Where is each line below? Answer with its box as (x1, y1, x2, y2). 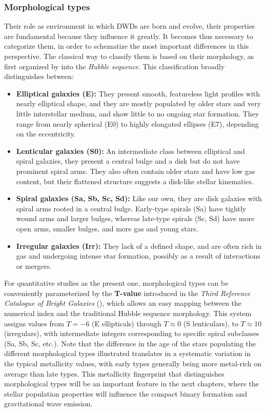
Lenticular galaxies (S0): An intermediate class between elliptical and (16, 145, 245, 156)
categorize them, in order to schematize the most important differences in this (4, 41, 249, 51)
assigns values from (4, 318, 64, 328)
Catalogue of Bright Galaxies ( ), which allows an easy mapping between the (4, 298, 242, 308)
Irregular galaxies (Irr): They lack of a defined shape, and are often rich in (16, 240, 262, 251)
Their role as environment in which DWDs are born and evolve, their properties (4, 21, 255, 31)
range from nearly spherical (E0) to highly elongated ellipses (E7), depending (16, 118, 259, 129)
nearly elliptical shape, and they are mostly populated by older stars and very (16, 98, 261, 109)
